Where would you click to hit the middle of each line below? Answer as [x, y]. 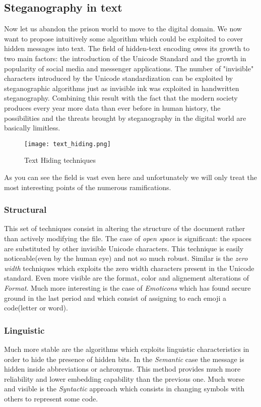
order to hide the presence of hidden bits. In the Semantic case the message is [124, 359]
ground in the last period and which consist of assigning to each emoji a [115, 298]
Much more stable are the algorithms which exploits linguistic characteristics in [127, 349]
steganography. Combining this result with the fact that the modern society [121, 98]
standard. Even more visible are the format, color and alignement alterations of [127, 278]
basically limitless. [32, 128]
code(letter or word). [36, 308]
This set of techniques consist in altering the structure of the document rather [125, 228]
